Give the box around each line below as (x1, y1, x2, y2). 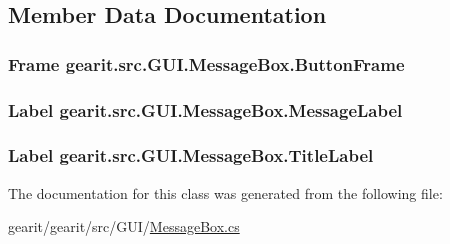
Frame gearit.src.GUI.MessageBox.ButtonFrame (8, 51, 405, 76)
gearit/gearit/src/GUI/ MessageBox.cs (8, 216, 240, 237)
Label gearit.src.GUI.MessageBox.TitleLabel (8, 143, 374, 168)
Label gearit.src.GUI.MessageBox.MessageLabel (8, 97, 403, 122)
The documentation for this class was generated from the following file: (8, 182, 443, 203)
